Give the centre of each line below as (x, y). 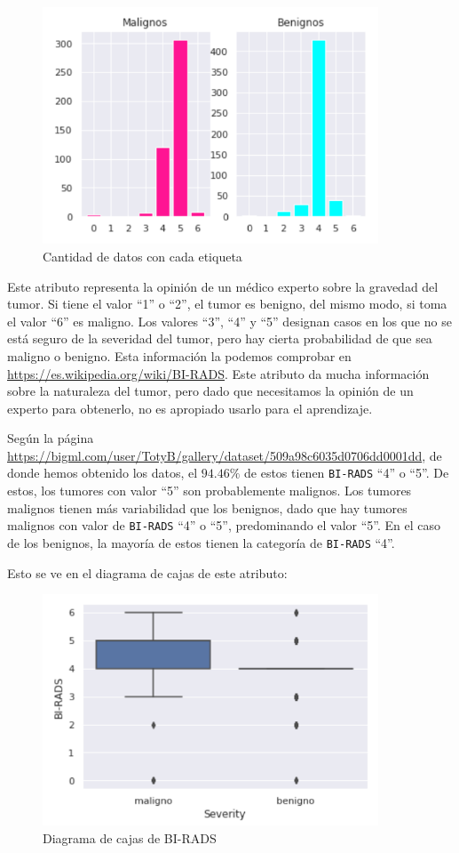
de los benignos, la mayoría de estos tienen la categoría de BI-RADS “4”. (201, 542)
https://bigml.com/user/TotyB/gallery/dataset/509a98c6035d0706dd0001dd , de (225, 455)
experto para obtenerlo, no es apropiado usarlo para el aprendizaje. (190, 408)
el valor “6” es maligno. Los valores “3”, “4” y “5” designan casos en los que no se (229, 321)
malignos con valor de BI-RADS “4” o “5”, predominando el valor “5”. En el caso (224, 525)
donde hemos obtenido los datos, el (103, 473)
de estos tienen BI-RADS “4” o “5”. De (347, 473)
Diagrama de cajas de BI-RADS (130, 837)
